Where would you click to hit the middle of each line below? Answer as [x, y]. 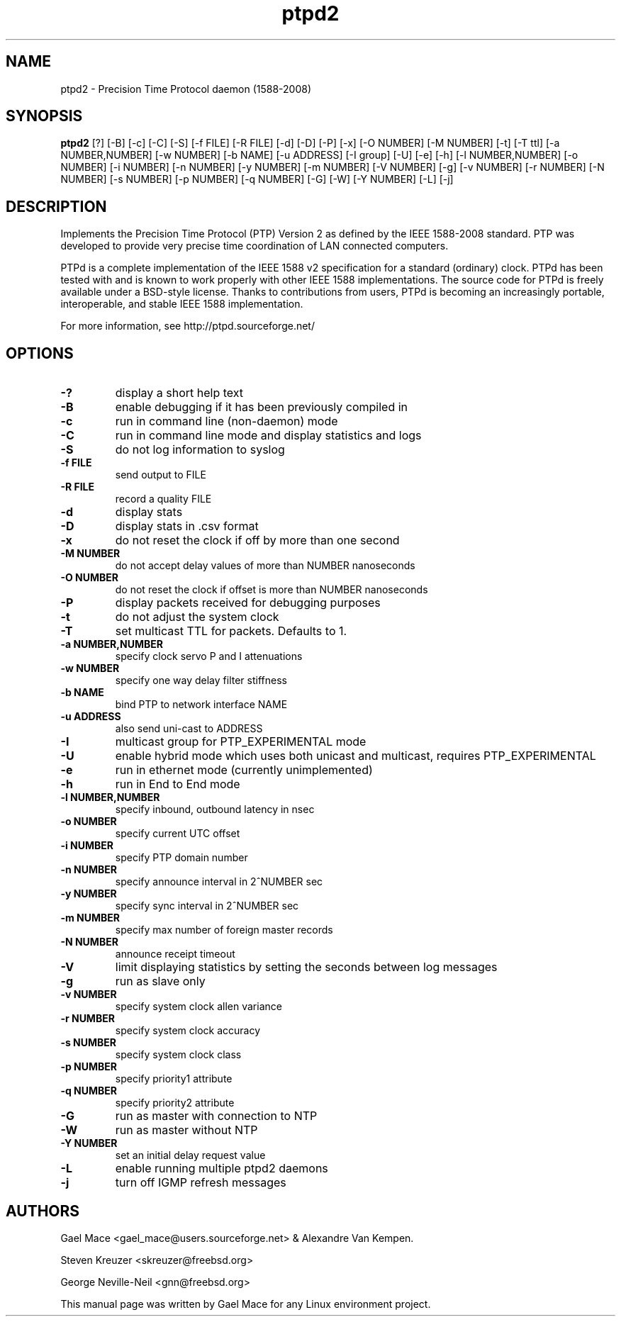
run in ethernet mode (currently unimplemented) [244, 770]
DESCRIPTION [56, 206]
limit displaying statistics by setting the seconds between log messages [306, 967]
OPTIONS [40, 353]
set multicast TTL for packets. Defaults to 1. [231, 631]
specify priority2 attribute [175, 1103]
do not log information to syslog [200, 450]
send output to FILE [161, 475]
